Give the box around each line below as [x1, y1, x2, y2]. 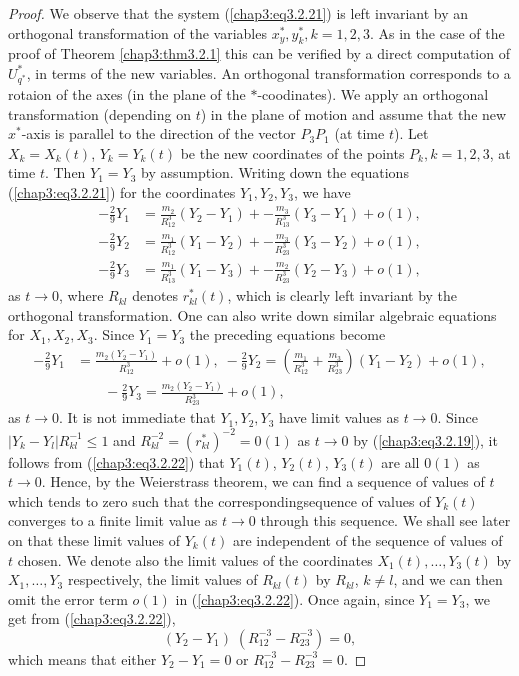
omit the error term [8, 588, 128, 609]
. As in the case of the [369, 22, 505, 43]
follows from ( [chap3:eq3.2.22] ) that [8, 451, 225, 472]
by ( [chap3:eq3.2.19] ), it [353, 429, 498, 450]
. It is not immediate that [58, 407, 216, 428]
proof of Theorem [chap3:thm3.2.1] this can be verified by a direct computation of [8, 43, 510, 64]
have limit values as [279, 407, 399, 428]
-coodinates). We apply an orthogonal [257, 84, 489, 104]
